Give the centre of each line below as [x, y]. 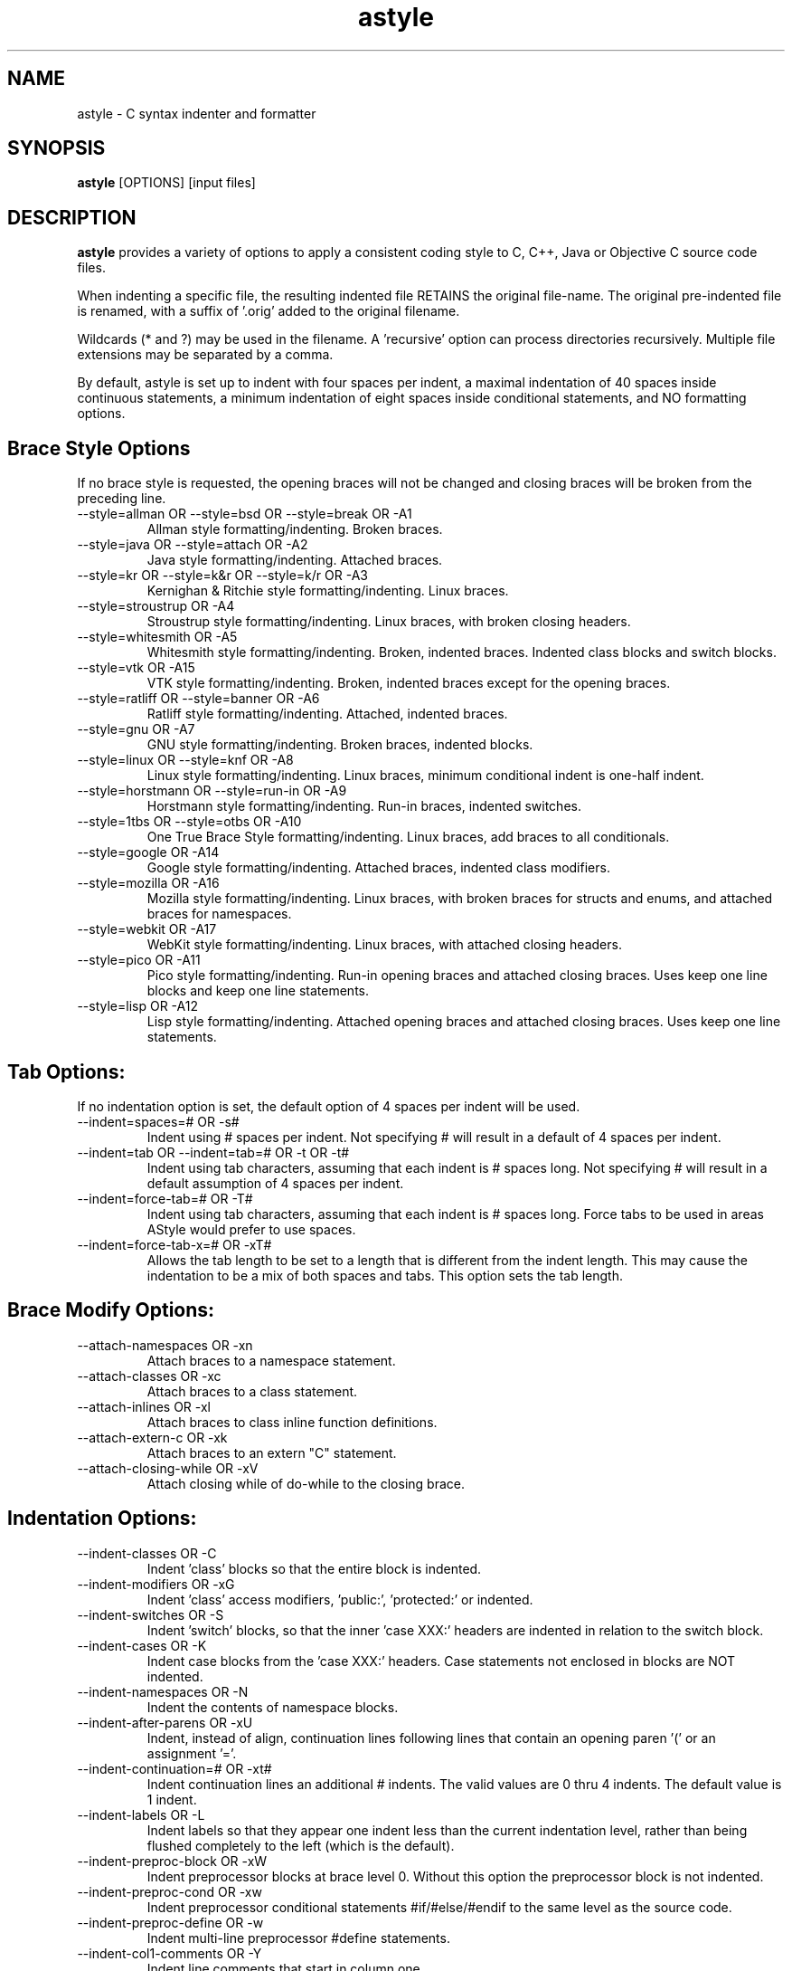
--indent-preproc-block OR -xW [172, 1861]
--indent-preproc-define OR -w [170, 1922]
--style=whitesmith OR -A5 [157, 637]
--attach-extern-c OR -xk [152, 1437]
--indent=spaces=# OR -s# [158, 1121]
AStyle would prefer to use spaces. [251, 1229]
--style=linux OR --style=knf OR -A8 [185, 760]
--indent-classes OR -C [147, 1553]
